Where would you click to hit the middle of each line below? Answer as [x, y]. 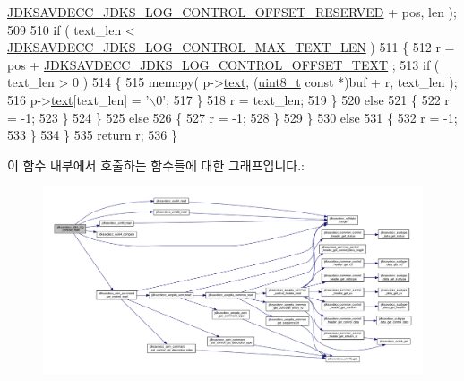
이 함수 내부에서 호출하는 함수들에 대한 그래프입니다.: [156, 165]
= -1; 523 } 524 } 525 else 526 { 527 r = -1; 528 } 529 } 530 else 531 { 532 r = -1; [232, 117]
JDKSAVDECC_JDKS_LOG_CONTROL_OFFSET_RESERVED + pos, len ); [232, 12]
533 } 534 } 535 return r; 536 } [92, 135]
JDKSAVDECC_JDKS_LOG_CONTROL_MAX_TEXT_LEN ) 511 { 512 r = [231, 47]
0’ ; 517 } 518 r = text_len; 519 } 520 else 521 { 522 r [303, 99]
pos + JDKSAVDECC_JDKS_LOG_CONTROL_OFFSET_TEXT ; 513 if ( [223, 64]
